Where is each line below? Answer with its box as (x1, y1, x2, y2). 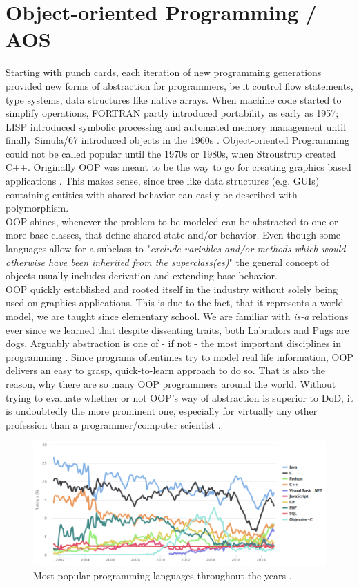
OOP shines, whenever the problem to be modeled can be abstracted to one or (6, 214, 338, 228)
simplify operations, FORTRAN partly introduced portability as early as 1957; (6, 106, 339, 120)
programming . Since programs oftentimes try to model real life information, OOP (6, 349, 353, 364)
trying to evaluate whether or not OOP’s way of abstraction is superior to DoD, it (6, 390, 353, 404)
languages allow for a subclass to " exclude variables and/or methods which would (6, 241, 346, 256)
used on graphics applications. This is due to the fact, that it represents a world (6, 295, 344, 310)
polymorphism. (6, 201, 69, 215)
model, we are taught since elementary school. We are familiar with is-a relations (6, 309, 349, 323)
